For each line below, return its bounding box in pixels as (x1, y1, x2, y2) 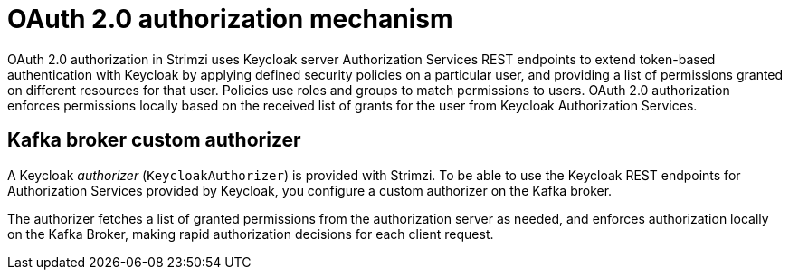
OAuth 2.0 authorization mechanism (7, 4, 453, 34)
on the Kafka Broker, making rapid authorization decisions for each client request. (7, 225, 494, 242)
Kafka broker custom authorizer (7, 129, 301, 152)
